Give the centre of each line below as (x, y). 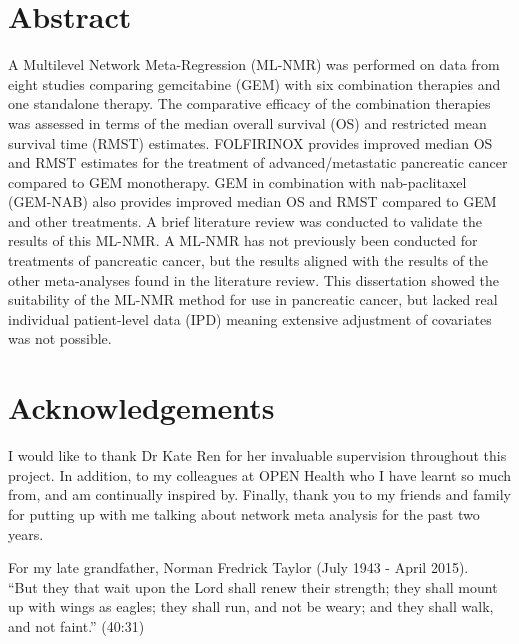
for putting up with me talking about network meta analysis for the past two (244, 513)
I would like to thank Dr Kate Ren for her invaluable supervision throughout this (257, 455)
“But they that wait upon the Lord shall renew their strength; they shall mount (253, 586)
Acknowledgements (141, 407)
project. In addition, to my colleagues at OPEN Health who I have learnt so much (260, 474)
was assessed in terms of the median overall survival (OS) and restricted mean (247, 122)
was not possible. (60, 338)
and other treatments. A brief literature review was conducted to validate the (245, 220)
